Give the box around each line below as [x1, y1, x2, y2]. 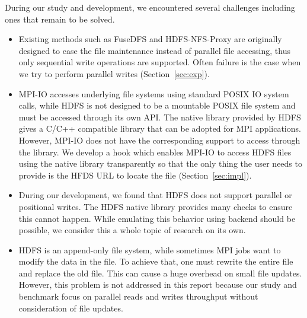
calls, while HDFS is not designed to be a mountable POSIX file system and [18, 99, 296, 112]
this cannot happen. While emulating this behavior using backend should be [18, 212, 296, 224]
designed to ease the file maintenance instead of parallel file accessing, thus [18, 44, 290, 56]
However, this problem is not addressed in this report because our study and [18, 278, 297, 291]
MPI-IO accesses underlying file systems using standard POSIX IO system [18, 87, 289, 100]
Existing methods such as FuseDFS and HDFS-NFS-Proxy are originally [18, 33, 282, 45]
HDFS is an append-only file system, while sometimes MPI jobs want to [18, 243, 281, 256]
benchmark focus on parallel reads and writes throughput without [18, 290, 258, 303]
